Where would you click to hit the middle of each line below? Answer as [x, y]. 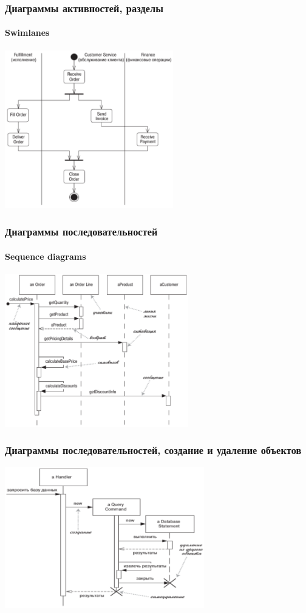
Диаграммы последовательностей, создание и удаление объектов [153, 450]
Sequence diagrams [46, 256]
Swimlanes [27, 32]
